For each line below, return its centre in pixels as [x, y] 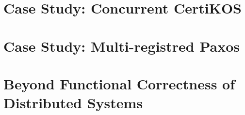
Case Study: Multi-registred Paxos [122, 46]
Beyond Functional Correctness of [119, 83]
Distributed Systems [73, 103]
